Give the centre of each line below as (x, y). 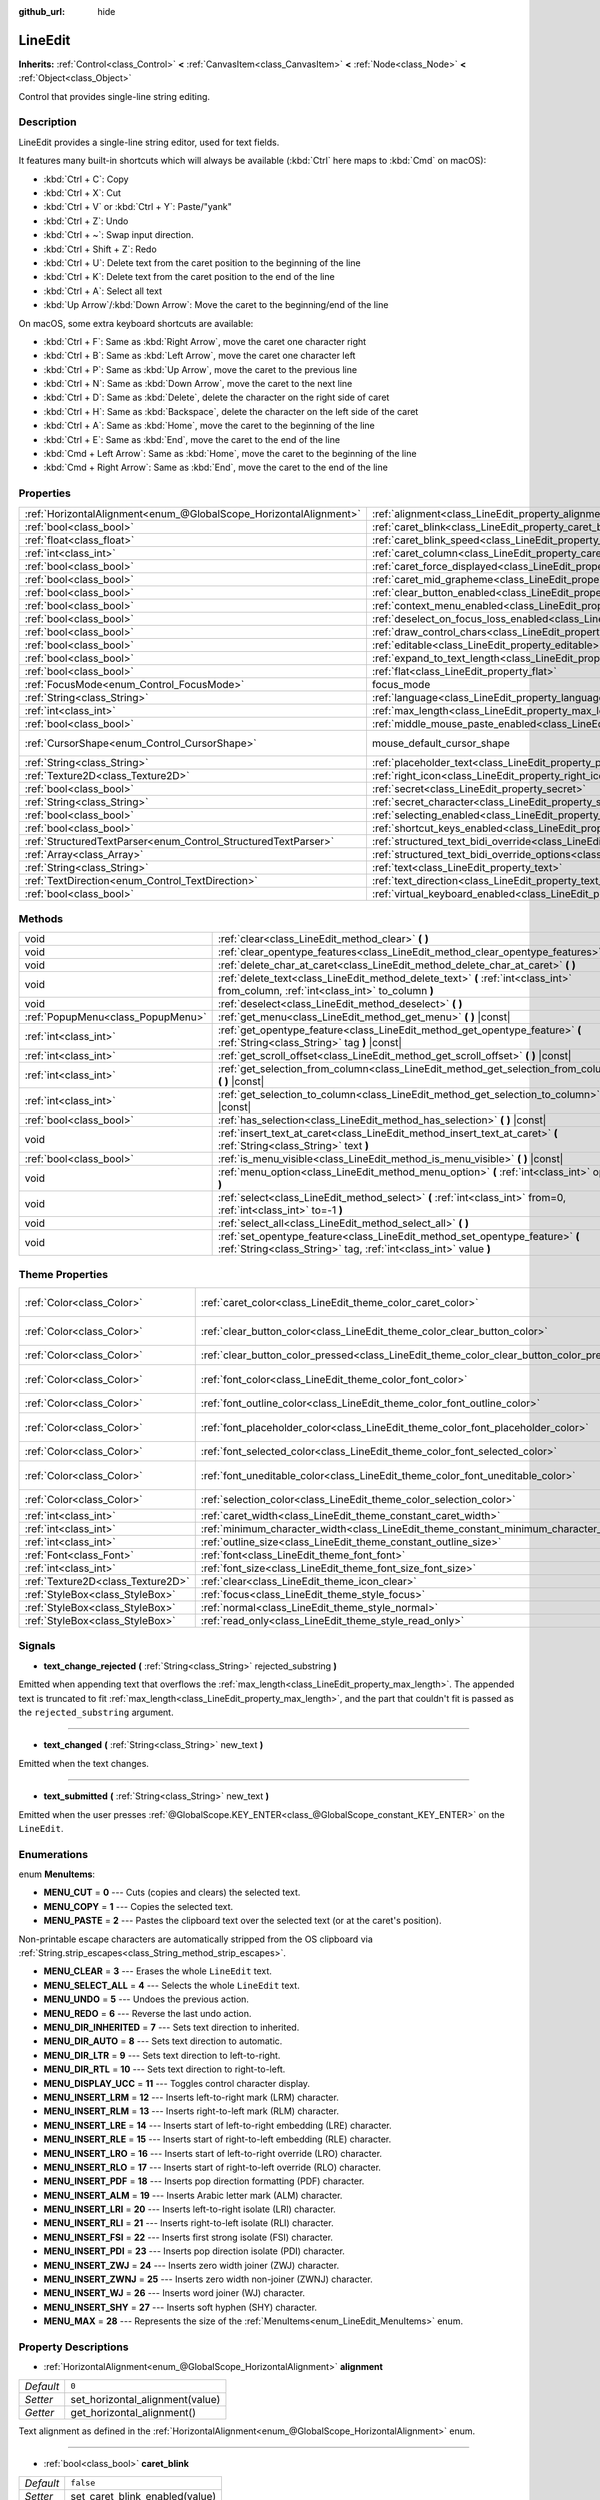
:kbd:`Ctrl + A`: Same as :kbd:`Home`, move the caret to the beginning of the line (209, 426)
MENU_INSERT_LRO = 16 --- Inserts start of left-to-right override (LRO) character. (213, 2153)
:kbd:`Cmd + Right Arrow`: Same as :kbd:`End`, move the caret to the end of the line (216, 467)
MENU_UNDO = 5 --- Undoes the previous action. (146, 1999)
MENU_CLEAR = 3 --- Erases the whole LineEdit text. (157, 1971)
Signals (37, 1646)
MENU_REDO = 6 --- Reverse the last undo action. (147, 2013)
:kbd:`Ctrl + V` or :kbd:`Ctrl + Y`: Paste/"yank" (137, 207)
